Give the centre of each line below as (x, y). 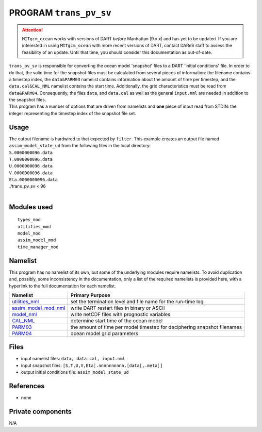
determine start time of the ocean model (116, 320)
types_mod (29, 220)
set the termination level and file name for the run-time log (137, 301)
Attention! (33, 30)
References (27, 386)
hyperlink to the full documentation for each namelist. (62, 286)
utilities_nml (25, 301)
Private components (40, 411)
